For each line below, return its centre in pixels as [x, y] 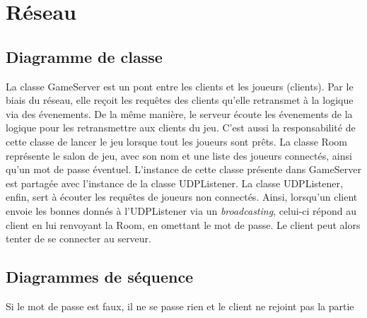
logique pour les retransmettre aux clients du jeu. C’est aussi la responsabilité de [181, 128]
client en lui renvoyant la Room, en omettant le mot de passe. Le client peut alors [183, 224]
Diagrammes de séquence [100, 277]
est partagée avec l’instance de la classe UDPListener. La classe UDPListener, [174, 183]
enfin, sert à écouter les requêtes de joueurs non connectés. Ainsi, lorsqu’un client [182, 197]
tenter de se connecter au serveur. [78, 238]
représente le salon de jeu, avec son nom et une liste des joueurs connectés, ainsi [179, 155]
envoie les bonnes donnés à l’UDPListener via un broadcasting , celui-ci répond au [181, 210]
